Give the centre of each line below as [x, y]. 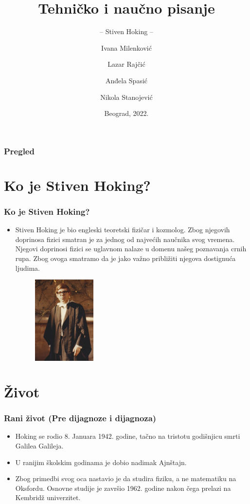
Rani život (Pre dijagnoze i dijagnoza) [80, 418]
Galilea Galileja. [39, 445]
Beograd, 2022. [126, 113]
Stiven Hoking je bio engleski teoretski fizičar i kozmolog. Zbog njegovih [123, 230]
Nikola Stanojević [126, 97]
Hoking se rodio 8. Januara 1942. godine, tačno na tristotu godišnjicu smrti [128, 436]
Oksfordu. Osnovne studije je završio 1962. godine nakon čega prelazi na [123, 488]
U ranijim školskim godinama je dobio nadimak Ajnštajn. [101, 462]
